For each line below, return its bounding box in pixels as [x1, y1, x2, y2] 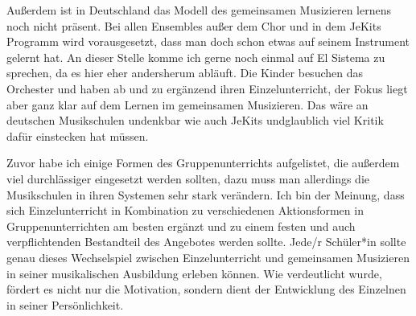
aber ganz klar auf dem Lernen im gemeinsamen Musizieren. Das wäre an [6, 96, 369, 113]
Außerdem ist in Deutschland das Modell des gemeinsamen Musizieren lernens [6, 2, 391, 18]
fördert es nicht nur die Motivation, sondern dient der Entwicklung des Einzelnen [6, 281, 406, 298]
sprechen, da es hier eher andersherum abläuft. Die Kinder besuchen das [6, 64, 363, 81]
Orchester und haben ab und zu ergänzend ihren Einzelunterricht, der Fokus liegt [6, 80, 408, 96]
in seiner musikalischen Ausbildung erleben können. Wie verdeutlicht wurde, [6, 265, 382, 281]
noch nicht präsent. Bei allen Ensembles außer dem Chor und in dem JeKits [6, 17, 381, 34]
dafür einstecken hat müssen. [6, 127, 149, 144]
